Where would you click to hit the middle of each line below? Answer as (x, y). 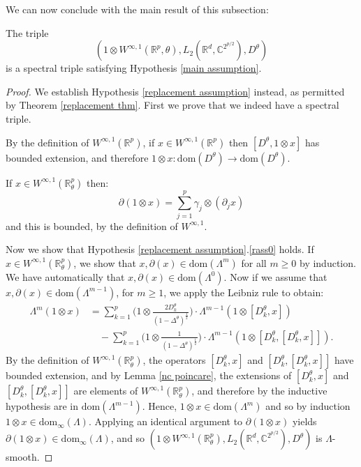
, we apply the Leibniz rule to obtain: (244, 292)
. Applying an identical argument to (165, 421)
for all (254, 262)
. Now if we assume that (275, 276)
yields (304, 421)
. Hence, (160, 406)
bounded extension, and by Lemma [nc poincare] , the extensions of (149, 375)
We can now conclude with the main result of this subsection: (137, 9)
